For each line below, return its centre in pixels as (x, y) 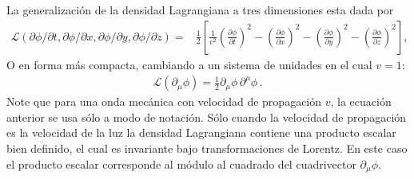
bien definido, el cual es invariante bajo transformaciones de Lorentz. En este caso (207, 148)
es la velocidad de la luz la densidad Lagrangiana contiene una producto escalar (201, 132)
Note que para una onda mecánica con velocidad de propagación (164, 101)
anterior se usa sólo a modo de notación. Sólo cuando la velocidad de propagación (207, 117)
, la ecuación (361, 101)
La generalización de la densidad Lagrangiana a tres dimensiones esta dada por (200, 10)
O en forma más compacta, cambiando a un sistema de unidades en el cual (189, 64)
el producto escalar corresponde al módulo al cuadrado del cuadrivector (181, 163)
